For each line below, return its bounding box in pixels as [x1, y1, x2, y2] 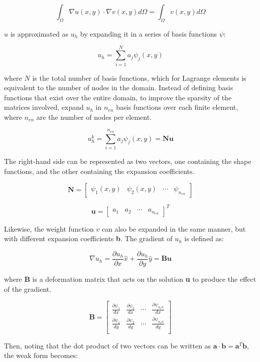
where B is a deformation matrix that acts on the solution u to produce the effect [4, 273, 256, 284]
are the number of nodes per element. [36, 111, 152, 122]
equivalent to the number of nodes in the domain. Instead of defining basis [4, 82, 233, 93]
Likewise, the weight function [4, 223, 94, 234]
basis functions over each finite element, [116, 102, 238, 112]
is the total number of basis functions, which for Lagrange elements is [32, 72, 246, 83]
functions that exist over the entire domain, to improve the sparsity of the [4, 92, 232, 102]
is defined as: [184, 233, 224, 244]
